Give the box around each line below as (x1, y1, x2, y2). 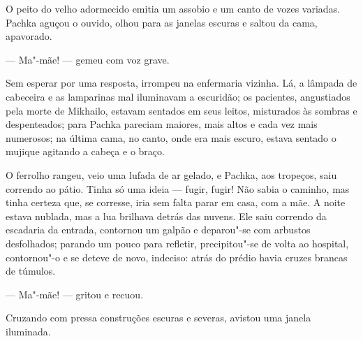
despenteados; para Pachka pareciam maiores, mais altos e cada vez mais (6, 117, 318, 131)
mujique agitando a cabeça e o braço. (6, 144, 165, 159)
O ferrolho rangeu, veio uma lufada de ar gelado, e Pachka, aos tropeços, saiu (6, 167, 337, 182)
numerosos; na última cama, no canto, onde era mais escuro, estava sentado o (6, 130, 336, 145)
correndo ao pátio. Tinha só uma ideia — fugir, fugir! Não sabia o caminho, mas (6, 181, 350, 196)
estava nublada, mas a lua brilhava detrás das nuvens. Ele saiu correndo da (6, 208, 327, 223)
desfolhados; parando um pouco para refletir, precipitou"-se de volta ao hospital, (6, 235, 349, 250)
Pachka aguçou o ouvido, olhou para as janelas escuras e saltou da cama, (6, 15, 318, 29)
